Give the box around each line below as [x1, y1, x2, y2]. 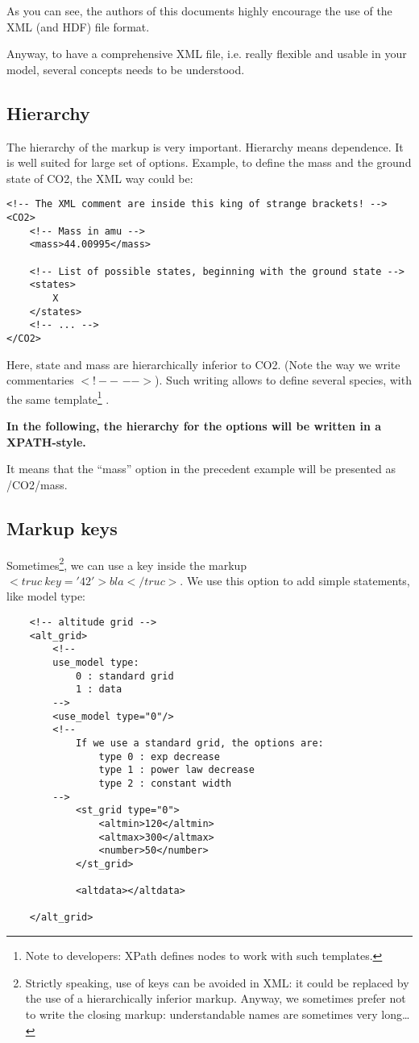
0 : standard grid [75, 670, 174, 682]
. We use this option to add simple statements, [180, 571, 410, 588]
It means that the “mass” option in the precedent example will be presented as [6, 460, 396, 477]
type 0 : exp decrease [98, 750, 220, 763]
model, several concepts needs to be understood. [6, 60, 245, 77]
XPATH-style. [6, 433, 86, 450]
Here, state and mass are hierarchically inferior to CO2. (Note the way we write [6, 355, 400, 372]
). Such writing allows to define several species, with [155, 372, 412, 389]
